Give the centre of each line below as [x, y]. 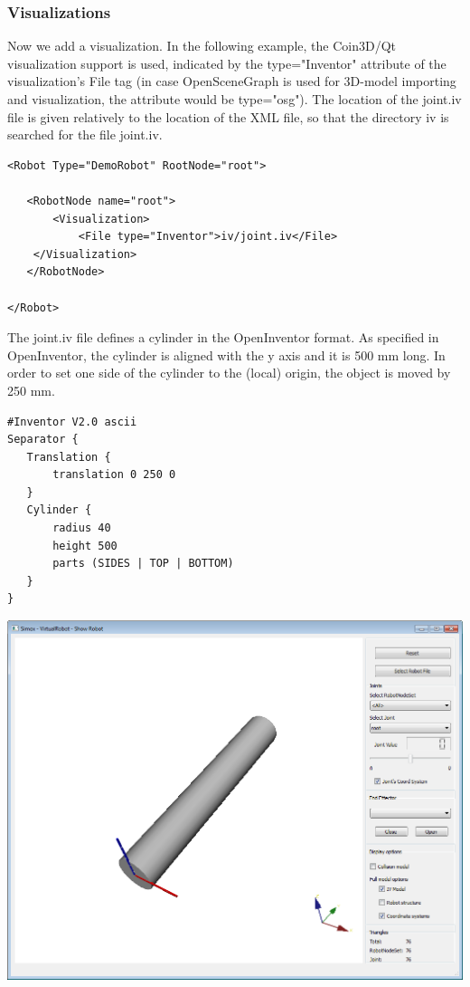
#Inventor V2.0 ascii [72, 422]
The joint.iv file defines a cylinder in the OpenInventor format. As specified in [223, 337]
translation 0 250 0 [114, 475]
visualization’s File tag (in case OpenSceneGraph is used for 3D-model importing [232, 81]
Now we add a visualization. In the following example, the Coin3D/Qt [202, 46]
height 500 [85, 546]
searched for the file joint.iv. [85, 134]
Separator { [43, 440]
